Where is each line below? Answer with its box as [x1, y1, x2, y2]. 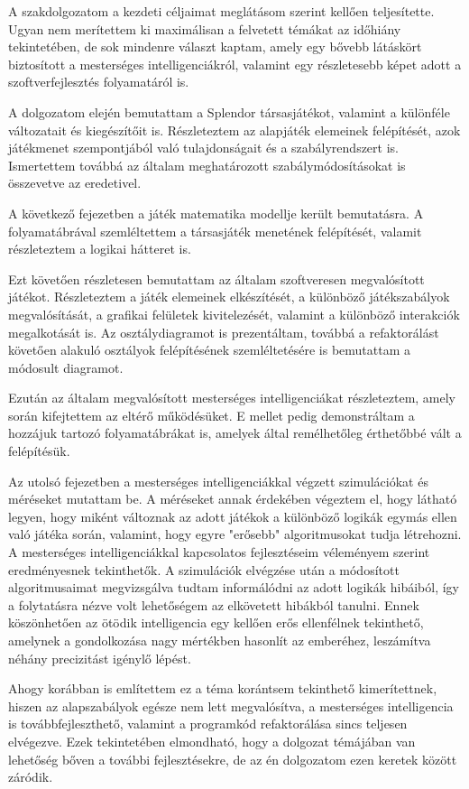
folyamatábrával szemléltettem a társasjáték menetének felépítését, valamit [8, 221, 422, 240]
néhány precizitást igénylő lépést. [8, 648, 191, 667]
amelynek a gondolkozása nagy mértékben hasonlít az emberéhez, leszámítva [8, 631, 431, 649]
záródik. [8, 767, 53, 786]
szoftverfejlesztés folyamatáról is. [8, 72, 189, 91]
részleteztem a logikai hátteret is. [8, 239, 191, 258]
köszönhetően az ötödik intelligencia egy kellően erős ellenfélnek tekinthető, [8, 613, 424, 632]
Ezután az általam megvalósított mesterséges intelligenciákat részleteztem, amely [8, 388, 456, 407]
